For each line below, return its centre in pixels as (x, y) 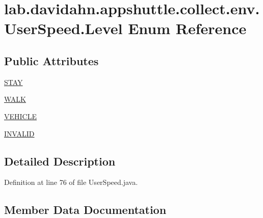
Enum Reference (187, 28)
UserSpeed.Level (63, 28)
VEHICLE (20, 116)
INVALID (19, 133)
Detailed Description (60, 161)
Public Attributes (51, 60)
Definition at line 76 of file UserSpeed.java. (71, 182)
